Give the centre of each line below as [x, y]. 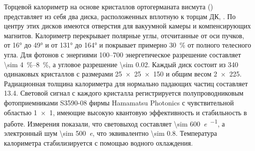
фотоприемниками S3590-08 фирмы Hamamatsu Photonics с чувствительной [119, 102]
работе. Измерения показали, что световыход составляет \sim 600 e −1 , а [115, 123]
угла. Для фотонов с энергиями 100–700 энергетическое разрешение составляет [123, 54]
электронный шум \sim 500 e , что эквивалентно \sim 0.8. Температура [111, 133]
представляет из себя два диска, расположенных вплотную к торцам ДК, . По [120, 16]
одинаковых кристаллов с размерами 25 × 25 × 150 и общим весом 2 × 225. [123, 74]
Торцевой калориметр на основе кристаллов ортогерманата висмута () [109, 6]
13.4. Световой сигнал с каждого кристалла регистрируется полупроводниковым [124, 93]
